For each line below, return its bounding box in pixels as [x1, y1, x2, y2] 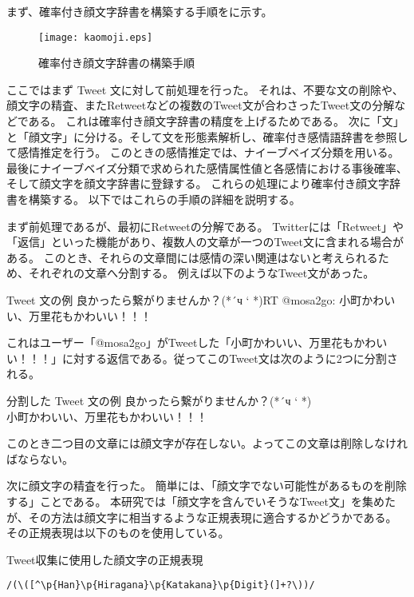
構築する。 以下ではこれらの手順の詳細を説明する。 [28, 191, 301, 207]
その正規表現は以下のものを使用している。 [6, 524, 230, 541]
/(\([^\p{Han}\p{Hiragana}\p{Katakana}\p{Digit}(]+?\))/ [6, 579, 315, 591]
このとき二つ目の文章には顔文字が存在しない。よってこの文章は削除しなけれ [6, 435, 408, 452]
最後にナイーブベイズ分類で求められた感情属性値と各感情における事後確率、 [6, 159, 408, 176]
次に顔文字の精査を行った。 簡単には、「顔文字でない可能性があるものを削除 [6, 477, 407, 494]
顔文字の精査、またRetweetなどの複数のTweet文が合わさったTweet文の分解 [6, 97, 395, 113]
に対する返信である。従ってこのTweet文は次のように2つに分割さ [61, 349, 398, 366]
